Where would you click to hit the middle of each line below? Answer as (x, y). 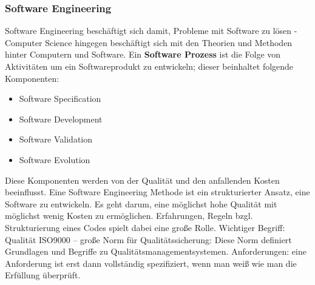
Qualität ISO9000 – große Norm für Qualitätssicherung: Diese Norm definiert (148, 239)
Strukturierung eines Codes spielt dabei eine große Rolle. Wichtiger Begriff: (145, 227)
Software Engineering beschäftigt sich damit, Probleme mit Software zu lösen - (151, 31)
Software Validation (56, 139)
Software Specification (60, 99)
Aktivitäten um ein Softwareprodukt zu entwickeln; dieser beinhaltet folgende (149, 66)
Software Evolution (55, 159)
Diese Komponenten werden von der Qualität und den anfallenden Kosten (142, 180)
